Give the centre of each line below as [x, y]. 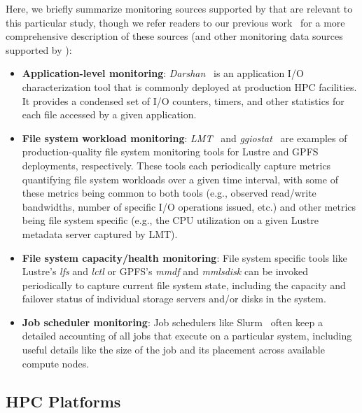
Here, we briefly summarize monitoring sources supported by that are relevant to [179, 8]
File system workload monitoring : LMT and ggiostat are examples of [185, 138]
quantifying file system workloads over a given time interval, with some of [180, 179]
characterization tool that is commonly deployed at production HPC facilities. [189, 86]
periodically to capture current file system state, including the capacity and [184, 285]
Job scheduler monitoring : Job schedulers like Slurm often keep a [172, 322]
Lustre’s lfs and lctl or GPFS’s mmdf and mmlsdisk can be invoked [165, 271]
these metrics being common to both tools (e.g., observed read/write [169, 193]
